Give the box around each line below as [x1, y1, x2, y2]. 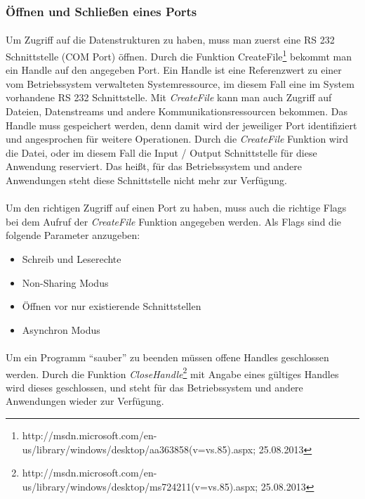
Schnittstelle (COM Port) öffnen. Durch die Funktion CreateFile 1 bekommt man [6, 47, 352, 63]
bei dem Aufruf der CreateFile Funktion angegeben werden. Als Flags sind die [6, 214, 341, 228]
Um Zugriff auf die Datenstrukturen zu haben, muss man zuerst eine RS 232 [6, 32, 335, 47]
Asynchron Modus [22, 322, 100, 337]
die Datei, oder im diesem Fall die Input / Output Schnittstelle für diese [6, 145, 317, 160]
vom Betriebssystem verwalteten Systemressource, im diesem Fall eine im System [6, 76, 354, 91]
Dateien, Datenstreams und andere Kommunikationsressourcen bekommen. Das [6, 104, 347, 119]
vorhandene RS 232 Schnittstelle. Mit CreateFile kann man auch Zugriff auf [6, 90, 332, 105]
